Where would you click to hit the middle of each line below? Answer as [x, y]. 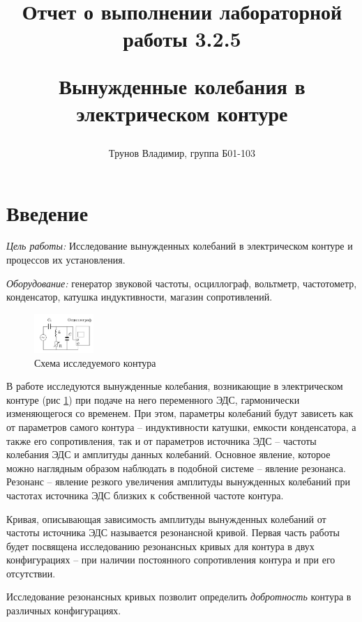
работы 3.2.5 [182, 39]
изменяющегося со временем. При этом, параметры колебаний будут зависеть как [180, 413]
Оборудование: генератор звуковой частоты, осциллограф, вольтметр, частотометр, [182, 283]
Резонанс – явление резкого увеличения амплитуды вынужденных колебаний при [178, 481]
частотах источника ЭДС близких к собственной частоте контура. [145, 495]
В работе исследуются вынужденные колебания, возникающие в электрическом [175, 386]
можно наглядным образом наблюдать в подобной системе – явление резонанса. [176, 468]
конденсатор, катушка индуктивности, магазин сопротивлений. [139, 297]
